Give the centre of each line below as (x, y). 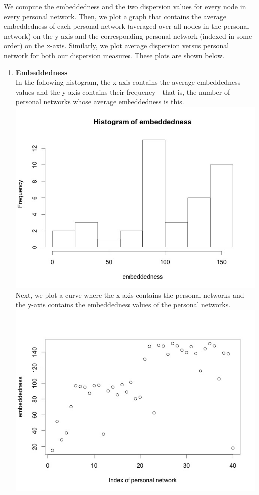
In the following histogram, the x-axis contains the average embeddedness (128, 82)
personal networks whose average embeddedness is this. (100, 101)
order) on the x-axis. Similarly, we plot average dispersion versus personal (117, 46)
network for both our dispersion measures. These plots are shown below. (114, 55)
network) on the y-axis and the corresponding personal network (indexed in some (128, 36)
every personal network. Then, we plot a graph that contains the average (115, 16)
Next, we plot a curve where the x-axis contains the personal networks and (130, 295)
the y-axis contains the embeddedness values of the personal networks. (123, 305)
